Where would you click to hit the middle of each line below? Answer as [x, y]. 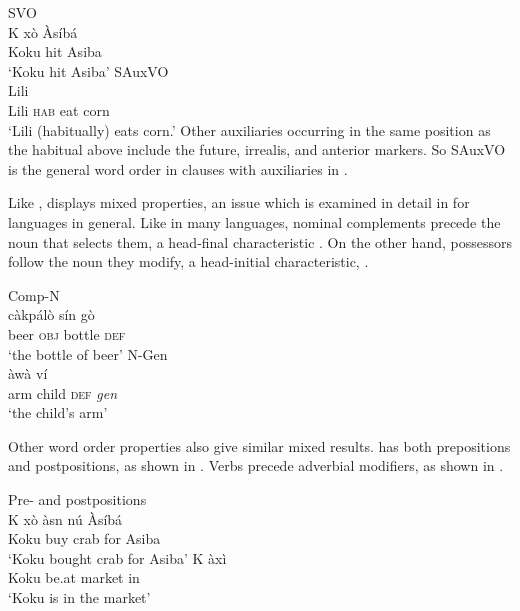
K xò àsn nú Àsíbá [65, 518]
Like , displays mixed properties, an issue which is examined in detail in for [239, 202]
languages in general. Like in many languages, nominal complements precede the [254, 221]
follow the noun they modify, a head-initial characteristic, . [188, 261]
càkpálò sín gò [51, 314]
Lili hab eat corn [59, 109]
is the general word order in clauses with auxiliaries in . [178, 168]
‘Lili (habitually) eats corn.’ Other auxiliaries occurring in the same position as [249, 129]
